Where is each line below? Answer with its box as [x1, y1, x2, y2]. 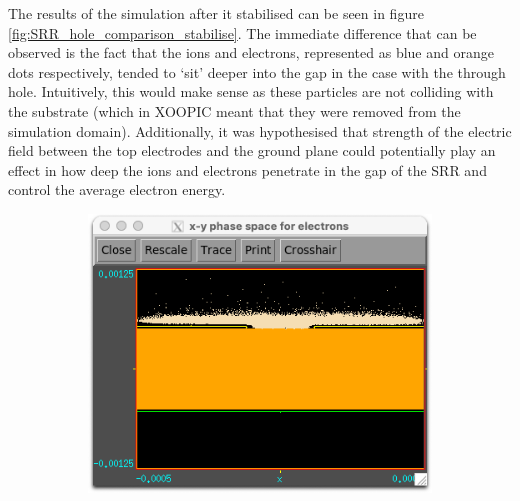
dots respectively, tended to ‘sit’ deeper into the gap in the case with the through [8, 61, 506, 82]
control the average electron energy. [8, 179, 226, 200]
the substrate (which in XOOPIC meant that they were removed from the [8, 100, 461, 121]
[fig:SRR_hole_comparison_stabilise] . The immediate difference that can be [8, 22, 477, 43]
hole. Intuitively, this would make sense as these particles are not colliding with [8, 81, 494, 102]
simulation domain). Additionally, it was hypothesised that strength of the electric [8, 120, 512, 141]
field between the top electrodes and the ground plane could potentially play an [8, 140, 496, 161]
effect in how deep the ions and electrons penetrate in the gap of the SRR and [8, 159, 487, 180]
